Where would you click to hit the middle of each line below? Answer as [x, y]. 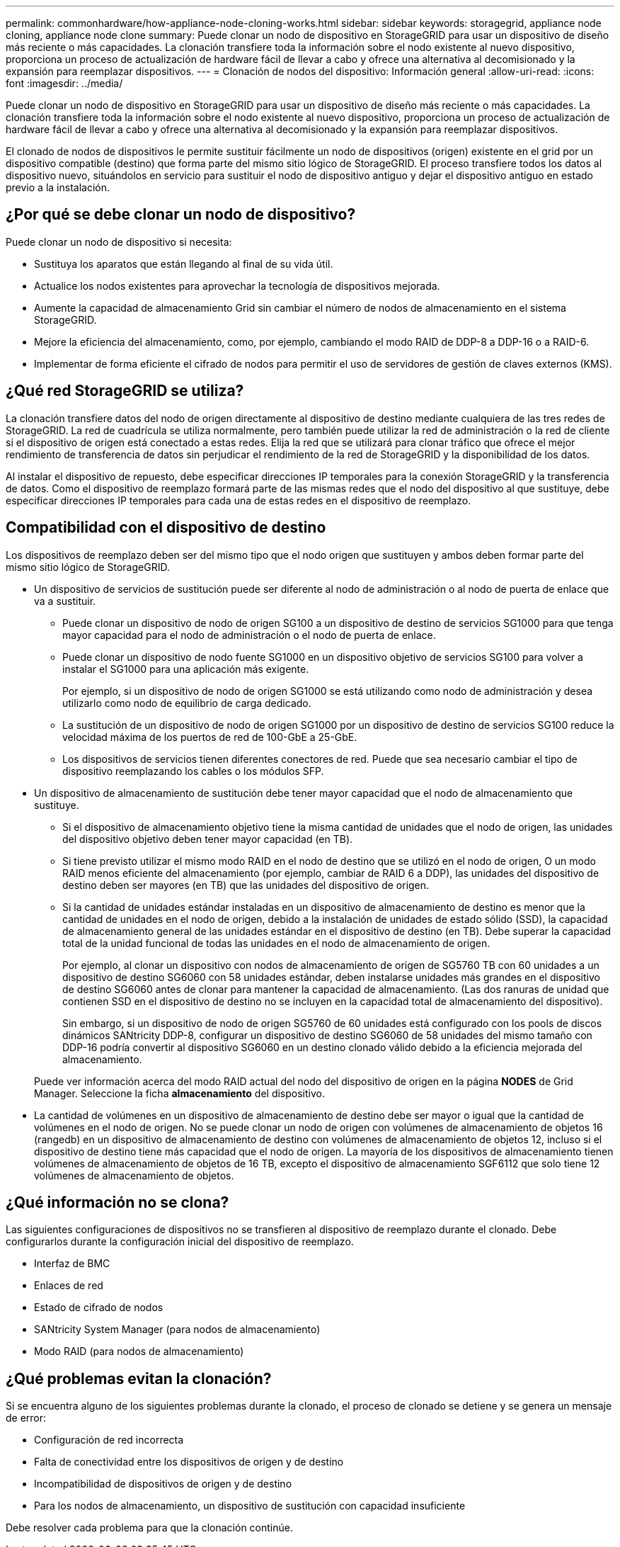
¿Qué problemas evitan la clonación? [139, 1378]
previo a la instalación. [58, 187]
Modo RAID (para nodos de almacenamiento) [139, 1351]
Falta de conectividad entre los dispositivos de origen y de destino [189, 1462]
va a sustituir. [65, 601]
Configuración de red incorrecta [109, 1440]
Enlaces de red [69, 1286]
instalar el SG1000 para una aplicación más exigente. [186, 669]
